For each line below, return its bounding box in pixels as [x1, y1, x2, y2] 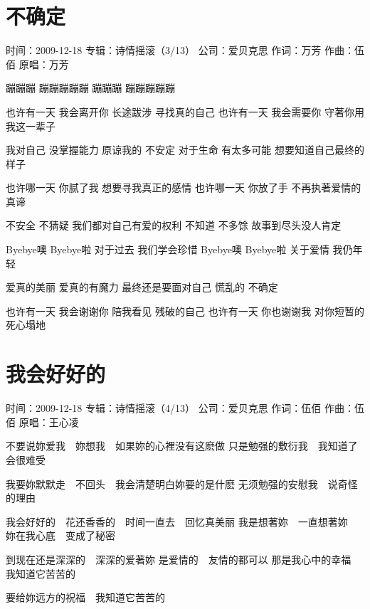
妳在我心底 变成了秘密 [6, 528, 115, 543]
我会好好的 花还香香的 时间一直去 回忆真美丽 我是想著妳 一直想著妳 [6, 514, 348, 529]
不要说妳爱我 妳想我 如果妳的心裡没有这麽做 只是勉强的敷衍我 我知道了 [6, 438, 358, 453]
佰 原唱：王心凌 [6, 414, 79, 429]
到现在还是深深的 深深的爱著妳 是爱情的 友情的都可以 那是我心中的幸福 [6, 551, 351, 566]
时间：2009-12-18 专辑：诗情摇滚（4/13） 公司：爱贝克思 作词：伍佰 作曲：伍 [6, 401, 364, 415]
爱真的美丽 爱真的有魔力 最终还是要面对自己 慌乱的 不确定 [6, 280, 278, 295]
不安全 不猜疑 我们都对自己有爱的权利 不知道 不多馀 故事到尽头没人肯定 [6, 218, 342, 233]
